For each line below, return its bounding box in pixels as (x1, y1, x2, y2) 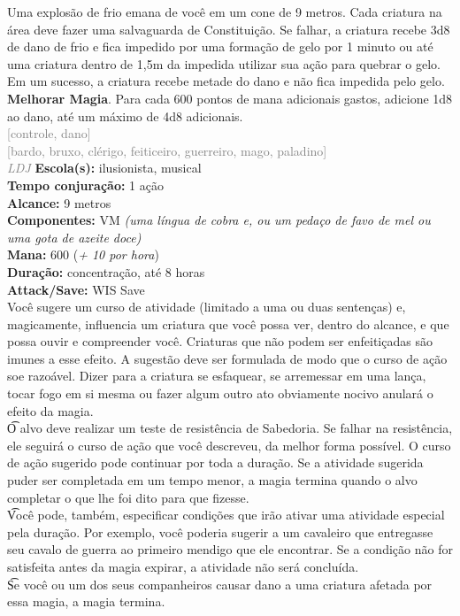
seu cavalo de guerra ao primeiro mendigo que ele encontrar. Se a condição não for (7, 540, 453, 558)
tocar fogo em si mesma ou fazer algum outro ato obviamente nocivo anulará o (7, 384, 433, 403)
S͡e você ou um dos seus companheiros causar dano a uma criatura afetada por (7, 574, 433, 593)
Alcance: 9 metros (7, 193, 111, 212)
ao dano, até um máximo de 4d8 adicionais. (7, 106, 243, 125)
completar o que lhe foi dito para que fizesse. (7, 488, 249, 506)
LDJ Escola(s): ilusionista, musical (7, 158, 202, 177)
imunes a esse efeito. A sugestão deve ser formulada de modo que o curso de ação (7, 349, 448, 367)
